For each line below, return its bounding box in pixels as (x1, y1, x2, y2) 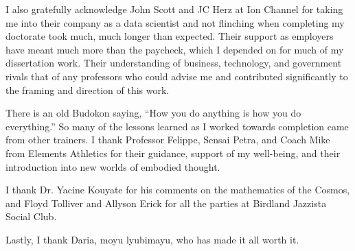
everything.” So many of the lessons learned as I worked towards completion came (5, 119, 349, 133)
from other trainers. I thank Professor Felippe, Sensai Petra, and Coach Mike (5, 132, 330, 147)
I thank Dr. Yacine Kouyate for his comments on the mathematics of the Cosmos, (5, 182, 350, 197)
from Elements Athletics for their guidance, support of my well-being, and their (5, 145, 341, 160)
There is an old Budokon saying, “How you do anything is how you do (5, 106, 301, 120)
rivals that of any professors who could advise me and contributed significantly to (5, 69, 348, 83)
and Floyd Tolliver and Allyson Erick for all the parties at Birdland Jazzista (5, 195, 327, 210)
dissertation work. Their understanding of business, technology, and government (5, 56, 342, 70)
